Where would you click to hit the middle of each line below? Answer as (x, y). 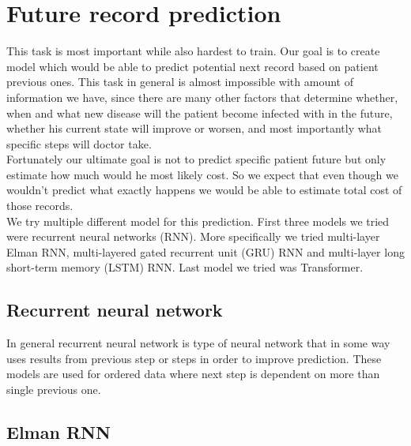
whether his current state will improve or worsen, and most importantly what (194, 128)
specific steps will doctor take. (79, 143)
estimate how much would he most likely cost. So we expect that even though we (202, 174)
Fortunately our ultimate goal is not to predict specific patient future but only (196, 159)
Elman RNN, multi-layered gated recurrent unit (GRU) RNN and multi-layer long (205, 251)
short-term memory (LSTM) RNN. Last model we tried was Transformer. (185, 267)
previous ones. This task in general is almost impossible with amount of (180, 82)
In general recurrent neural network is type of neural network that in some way (198, 343)
